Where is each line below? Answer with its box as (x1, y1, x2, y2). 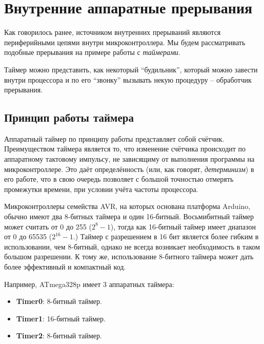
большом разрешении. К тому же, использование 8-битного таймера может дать (4, 251, 254, 262)
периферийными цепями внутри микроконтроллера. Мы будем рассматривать (4, 36, 246, 47)
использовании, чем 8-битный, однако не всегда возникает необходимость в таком (4, 241, 260, 252)
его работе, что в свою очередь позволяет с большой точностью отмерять (4, 174, 234, 184)
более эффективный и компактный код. (4, 261, 126, 272)
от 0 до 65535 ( (4, 231, 52, 242)
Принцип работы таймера (4, 109, 134, 125)
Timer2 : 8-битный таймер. (16, 330, 102, 341)
